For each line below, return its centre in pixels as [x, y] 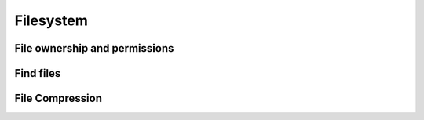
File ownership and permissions [94, 48]
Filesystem [51, 20]
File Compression [58, 98]
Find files [38, 73]
